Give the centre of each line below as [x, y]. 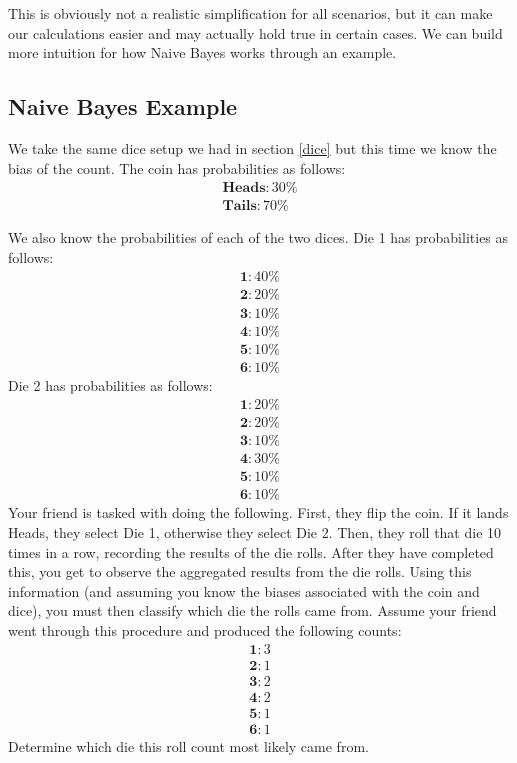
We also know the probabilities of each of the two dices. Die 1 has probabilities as [258, 237]
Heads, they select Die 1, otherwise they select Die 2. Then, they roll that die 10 [255, 531]
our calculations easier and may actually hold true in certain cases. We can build [255, 32]
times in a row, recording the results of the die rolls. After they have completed [251, 551]
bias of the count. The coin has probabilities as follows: [177, 167]
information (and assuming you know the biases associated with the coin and [244, 590]
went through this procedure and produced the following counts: [205, 629]
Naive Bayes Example [123, 106]
